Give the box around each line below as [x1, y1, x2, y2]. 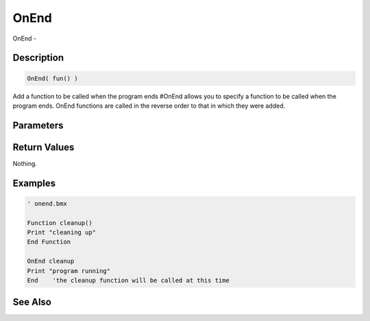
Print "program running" [27, 267, 111, 274]
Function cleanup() [27, 219, 92, 226]
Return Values [12, 141, 75, 153]
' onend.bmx [27, 200, 68, 207]
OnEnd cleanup [27, 257, 75, 265]
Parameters [12, 119, 64, 131]
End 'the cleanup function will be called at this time [27, 276, 230, 284]
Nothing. [12, 159, 38, 167]
